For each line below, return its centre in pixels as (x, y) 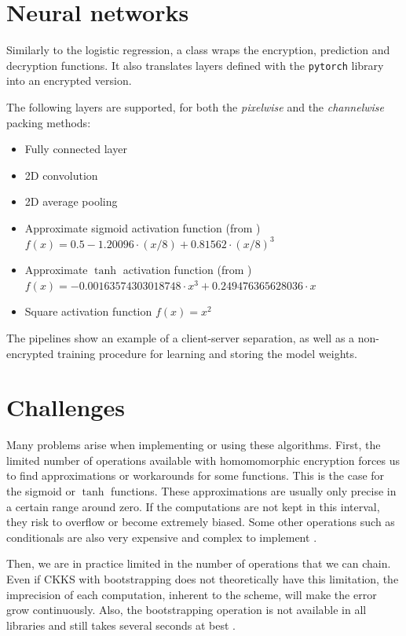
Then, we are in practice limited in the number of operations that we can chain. (199, 563)
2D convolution (61, 175)
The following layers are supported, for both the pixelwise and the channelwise (196, 106)
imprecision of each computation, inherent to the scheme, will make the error (192, 594)
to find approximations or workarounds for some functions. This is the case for (196, 475)
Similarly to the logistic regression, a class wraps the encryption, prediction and (198, 50)
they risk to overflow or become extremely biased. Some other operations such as (201, 522)
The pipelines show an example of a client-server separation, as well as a (181, 337)
